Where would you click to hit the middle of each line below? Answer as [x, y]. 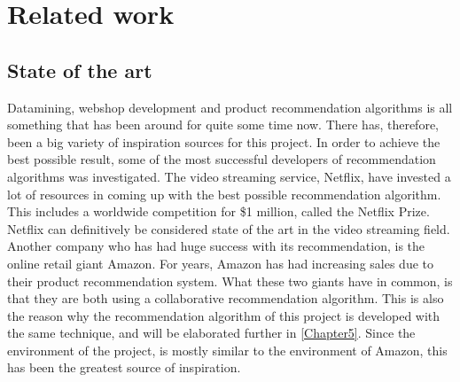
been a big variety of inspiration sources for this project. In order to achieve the [224, 141]
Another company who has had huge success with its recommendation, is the [216, 246]
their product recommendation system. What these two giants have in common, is [230, 281]
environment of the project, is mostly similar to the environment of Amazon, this [227, 350]
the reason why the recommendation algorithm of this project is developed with [224, 315]
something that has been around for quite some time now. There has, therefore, [223, 125]
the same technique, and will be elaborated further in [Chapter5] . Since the [211, 333]
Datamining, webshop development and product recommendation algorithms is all [230, 107]
